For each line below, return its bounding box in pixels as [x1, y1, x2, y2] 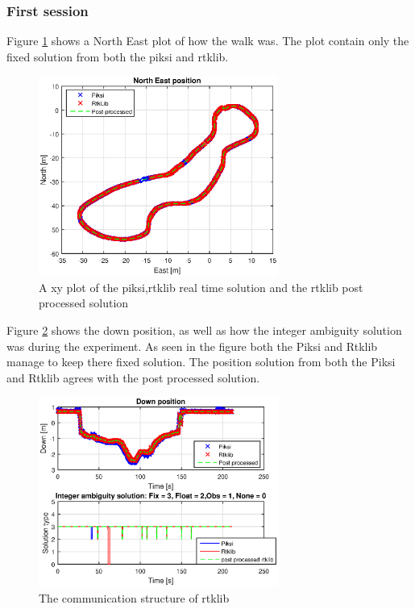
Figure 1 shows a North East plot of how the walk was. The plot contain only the [6, 32, 409, 49]
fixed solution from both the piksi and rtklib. [6, 48, 229, 65]
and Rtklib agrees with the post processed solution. [6, 369, 260, 386]
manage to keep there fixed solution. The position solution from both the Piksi [6, 353, 396, 370]
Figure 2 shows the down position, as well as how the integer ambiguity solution [6, 322, 402, 338]
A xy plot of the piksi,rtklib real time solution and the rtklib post [39, 278, 363, 295]
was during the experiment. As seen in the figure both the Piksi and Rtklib [6, 337, 378, 354]
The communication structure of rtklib [39, 590, 230, 607]
